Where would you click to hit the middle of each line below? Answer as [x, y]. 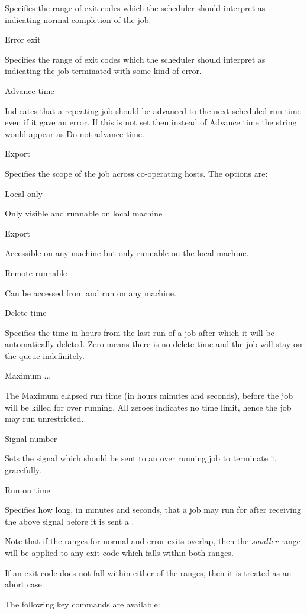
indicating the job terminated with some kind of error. [103, 71]
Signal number [31, 438]
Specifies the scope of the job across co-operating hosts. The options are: [136, 173]
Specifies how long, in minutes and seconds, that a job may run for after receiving [153, 510]
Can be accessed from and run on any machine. [91, 293]
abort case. [25, 584]
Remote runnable [36, 272]
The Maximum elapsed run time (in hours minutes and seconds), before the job [149, 395]
